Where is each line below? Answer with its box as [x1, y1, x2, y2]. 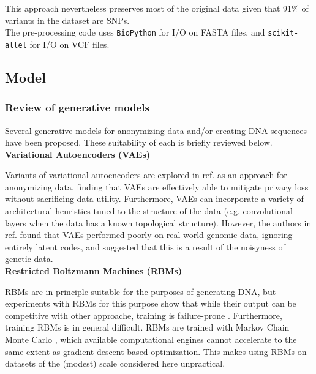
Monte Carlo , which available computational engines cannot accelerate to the [5, 333, 297, 345]
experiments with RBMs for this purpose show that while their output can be [5, 297, 296, 310]
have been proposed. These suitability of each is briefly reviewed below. [5, 136, 273, 149]
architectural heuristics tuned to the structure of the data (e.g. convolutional [5, 204, 293, 217]
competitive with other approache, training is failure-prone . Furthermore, [5, 309, 282, 321]
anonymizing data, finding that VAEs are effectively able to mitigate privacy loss [5, 180, 309, 193]
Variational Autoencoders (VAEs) [5, 148, 151, 160]
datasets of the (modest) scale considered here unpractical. [5, 357, 225, 370]
